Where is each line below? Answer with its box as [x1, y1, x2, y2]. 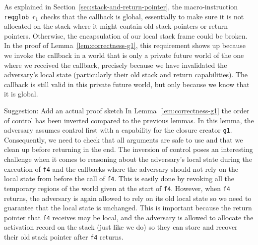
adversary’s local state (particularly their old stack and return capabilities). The [4, 69, 248, 80]
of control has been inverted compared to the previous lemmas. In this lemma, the [4, 115, 254, 125]
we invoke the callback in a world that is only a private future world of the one [4, 50, 244, 60]
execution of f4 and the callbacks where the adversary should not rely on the [4, 163, 239, 174]
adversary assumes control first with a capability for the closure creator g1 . [4, 125, 232, 135]
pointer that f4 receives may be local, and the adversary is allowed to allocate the [4, 212, 254, 222]
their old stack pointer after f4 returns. [4, 232, 124, 242]
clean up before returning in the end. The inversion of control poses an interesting [4, 144, 253, 154]
